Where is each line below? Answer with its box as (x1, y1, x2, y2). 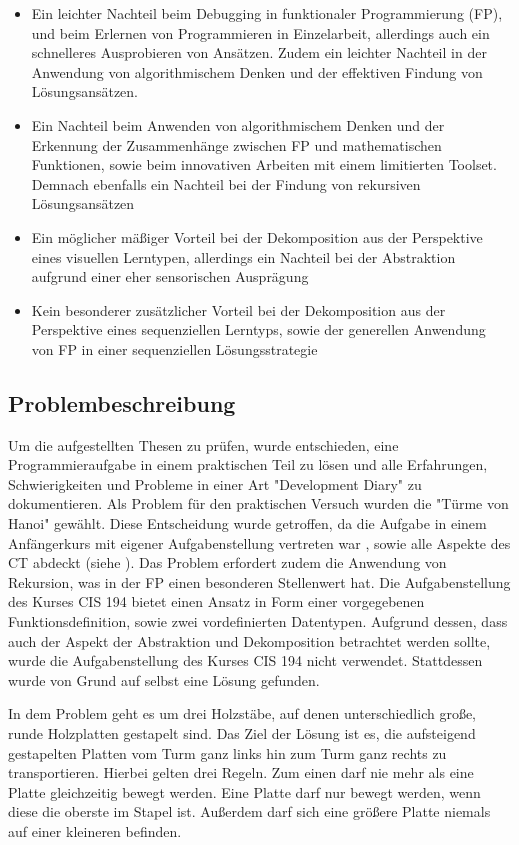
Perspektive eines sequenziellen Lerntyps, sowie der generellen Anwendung (31, 319, 486, 340)
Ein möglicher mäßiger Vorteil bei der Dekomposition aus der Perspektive (31, 226, 483, 247)
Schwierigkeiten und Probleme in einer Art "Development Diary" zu (8, 473, 422, 494)
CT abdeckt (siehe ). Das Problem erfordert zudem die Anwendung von (8, 552, 447, 573)
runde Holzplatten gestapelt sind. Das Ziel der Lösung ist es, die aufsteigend (8, 723, 476, 744)
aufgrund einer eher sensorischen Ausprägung (31, 266, 309, 287)
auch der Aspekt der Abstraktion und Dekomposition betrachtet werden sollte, (8, 630, 491, 651)
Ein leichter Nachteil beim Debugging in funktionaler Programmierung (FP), (31, 3, 503, 23)
